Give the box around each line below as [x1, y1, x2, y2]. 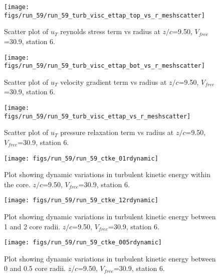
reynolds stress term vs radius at [60, 26, 160, 37]
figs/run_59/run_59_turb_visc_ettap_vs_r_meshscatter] [4, 112, 191, 120]
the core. [4, 179, 31, 189]
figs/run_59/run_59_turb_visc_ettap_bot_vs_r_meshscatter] [4, 62, 205, 70]
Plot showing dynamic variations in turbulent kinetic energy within [4, 169, 210, 180]
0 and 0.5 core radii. [4, 263, 66, 273]
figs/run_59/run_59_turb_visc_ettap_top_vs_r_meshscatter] [4, 12, 205, 19]
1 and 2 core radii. [4, 221, 61, 231]
